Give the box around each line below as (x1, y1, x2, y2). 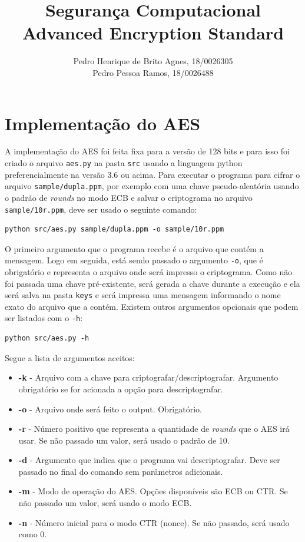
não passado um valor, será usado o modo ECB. (18, 497, 192, 509)
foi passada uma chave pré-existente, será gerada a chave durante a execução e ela (5, 277, 300, 289)
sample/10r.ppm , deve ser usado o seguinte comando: (5, 203, 197, 215)
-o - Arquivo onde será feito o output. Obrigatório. (18, 402, 202, 415)
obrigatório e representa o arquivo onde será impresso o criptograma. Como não (5, 266, 293, 278)
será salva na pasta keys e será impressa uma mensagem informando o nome (5, 289, 281, 301)
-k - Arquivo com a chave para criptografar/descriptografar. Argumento (18, 371, 279, 384)
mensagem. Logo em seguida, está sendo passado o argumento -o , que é (5, 254, 263, 266)
